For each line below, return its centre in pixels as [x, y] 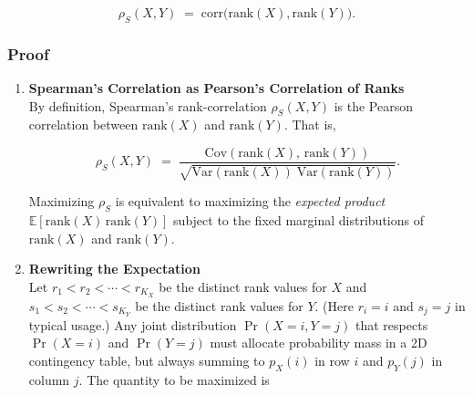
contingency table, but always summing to [147, 360]
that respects [392, 324]
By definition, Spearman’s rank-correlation [148, 105]
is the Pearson [373, 105]
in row [332, 360]
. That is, [310, 125]
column [49, 379]
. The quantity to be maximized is [174, 379]
